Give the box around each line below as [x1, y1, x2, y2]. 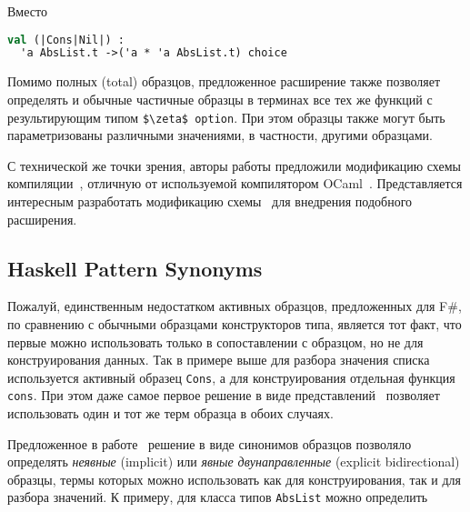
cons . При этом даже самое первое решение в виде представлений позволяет [7, 386, 440, 405]
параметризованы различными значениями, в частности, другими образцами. [7, 125, 433, 145]
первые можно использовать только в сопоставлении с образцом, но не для [7, 332, 424, 351]
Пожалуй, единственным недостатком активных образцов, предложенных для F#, [7, 296, 462, 316]
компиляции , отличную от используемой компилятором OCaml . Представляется [7, 174, 463, 193]
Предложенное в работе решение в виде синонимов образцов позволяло [7, 434, 412, 453]
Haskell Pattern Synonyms [7, 254, 263, 282]
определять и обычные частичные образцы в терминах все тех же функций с [7, 89, 433, 108]
